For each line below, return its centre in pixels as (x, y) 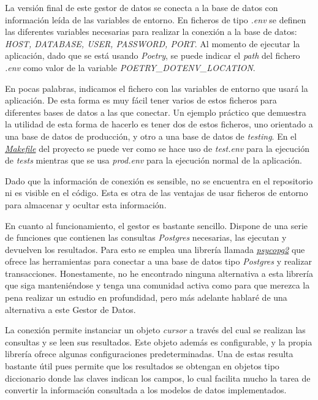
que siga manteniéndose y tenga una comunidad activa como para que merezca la (157, 285)
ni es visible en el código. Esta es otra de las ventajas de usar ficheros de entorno (157, 193)
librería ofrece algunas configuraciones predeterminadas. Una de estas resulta (149, 354)
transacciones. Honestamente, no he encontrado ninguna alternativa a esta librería (159, 273)
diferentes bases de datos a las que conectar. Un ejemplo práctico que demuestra (156, 112)
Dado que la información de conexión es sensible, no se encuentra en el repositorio (159, 180)
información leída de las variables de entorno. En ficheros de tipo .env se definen (156, 19)
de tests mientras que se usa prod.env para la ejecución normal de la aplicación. (153, 160)
